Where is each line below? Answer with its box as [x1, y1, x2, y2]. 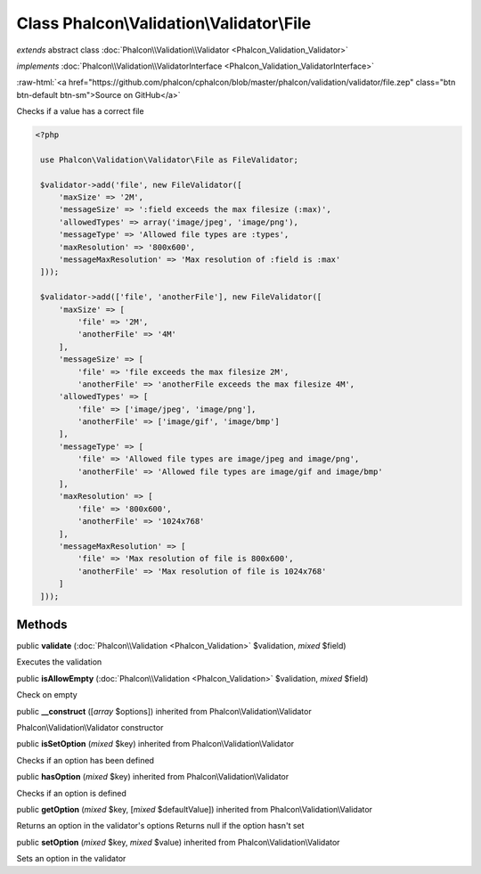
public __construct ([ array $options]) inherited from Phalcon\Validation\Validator [16, 706, 312, 716]
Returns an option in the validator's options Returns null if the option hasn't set [16, 821, 305, 831]
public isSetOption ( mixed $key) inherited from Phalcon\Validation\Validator [16, 739, 295, 749]
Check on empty [16, 690, 77, 700]
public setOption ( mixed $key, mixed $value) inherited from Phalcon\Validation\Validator [16, 837, 340, 847]
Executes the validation [16, 657, 102, 667]
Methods [16, 617, 68, 632]
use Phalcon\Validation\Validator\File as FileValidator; [40, 154, 298, 165]
